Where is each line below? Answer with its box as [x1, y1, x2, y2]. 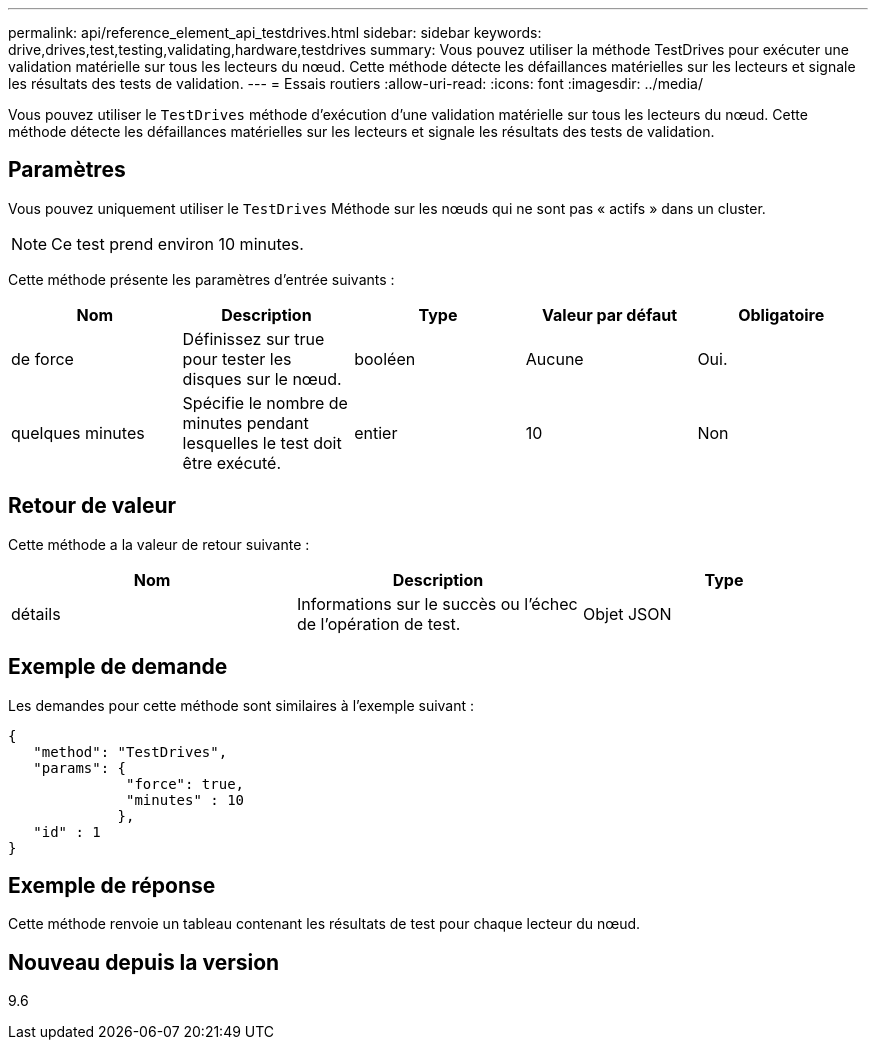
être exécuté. [182, 452, 282, 473]
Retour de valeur [8, 493, 177, 519]
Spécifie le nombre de [182, 392, 348, 413]
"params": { [33, 759, 127, 776]
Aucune [525, 348, 584, 369]
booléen [354, 348, 416, 369]
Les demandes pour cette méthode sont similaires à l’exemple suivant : [8, 696, 475, 714]
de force [11, 348, 74, 369]
